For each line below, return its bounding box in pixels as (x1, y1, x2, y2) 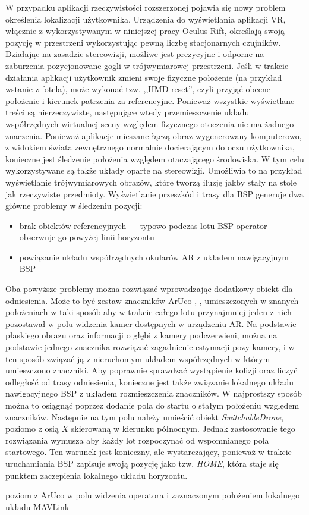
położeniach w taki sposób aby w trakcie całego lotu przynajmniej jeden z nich (5, 306, 292, 318)
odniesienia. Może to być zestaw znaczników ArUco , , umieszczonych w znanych (5, 294, 299, 306)
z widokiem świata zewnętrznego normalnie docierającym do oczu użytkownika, (5, 141, 295, 153)
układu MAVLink (5, 500, 70, 513)
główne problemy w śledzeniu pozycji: (5, 199, 143, 212)
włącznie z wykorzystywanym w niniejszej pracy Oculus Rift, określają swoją (5, 24, 285, 37)
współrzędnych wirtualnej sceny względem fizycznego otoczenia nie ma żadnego (5, 117, 294, 130)
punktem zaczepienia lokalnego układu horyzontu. (5, 469, 188, 481)
